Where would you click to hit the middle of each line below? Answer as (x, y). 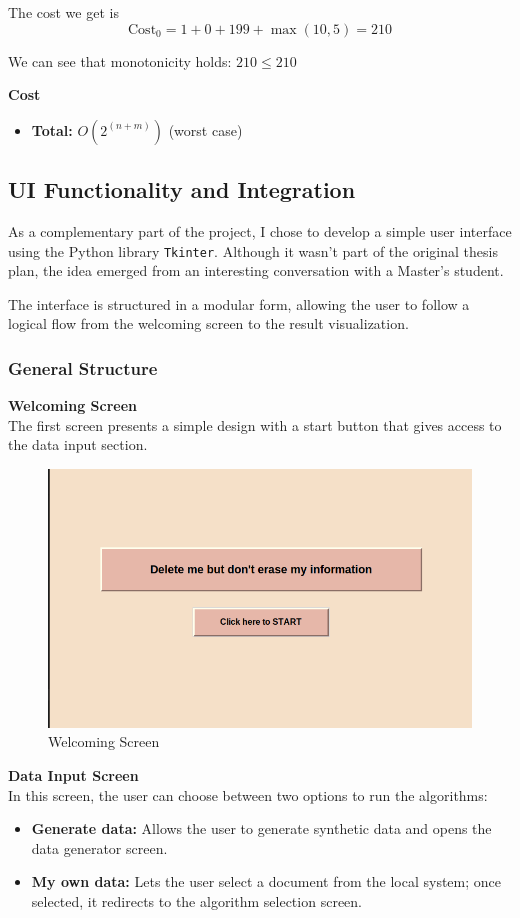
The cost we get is (63, 12)
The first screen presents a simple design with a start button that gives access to (255, 424)
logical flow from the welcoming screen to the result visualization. (208, 323)
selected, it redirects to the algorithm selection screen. (196, 901)
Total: (52, 129)
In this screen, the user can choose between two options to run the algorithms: (248, 794)
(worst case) (205, 129)
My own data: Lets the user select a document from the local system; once (266, 881)
